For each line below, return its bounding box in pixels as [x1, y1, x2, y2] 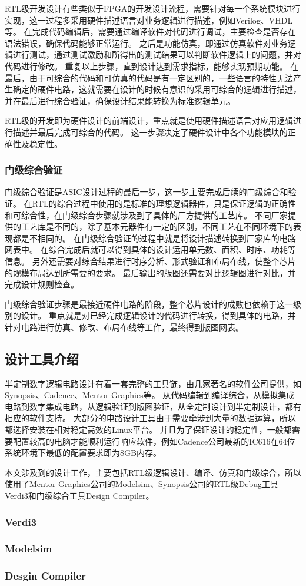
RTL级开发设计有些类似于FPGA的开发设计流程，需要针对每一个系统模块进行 [5, 2, 301, 14]
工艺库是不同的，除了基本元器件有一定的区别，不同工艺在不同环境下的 [21, 220, 293, 233]
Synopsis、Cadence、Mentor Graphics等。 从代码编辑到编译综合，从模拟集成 [5, 389, 295, 401]
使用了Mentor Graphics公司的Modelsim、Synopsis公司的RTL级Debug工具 [5, 478, 279, 490]
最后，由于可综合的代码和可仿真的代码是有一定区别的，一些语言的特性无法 [5, 71, 293, 84]
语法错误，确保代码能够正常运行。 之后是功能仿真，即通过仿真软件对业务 [5, 37, 288, 49]
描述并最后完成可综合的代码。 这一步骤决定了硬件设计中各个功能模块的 [12, 125, 288, 138]
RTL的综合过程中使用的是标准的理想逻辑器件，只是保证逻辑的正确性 [32, 197, 296, 209]
